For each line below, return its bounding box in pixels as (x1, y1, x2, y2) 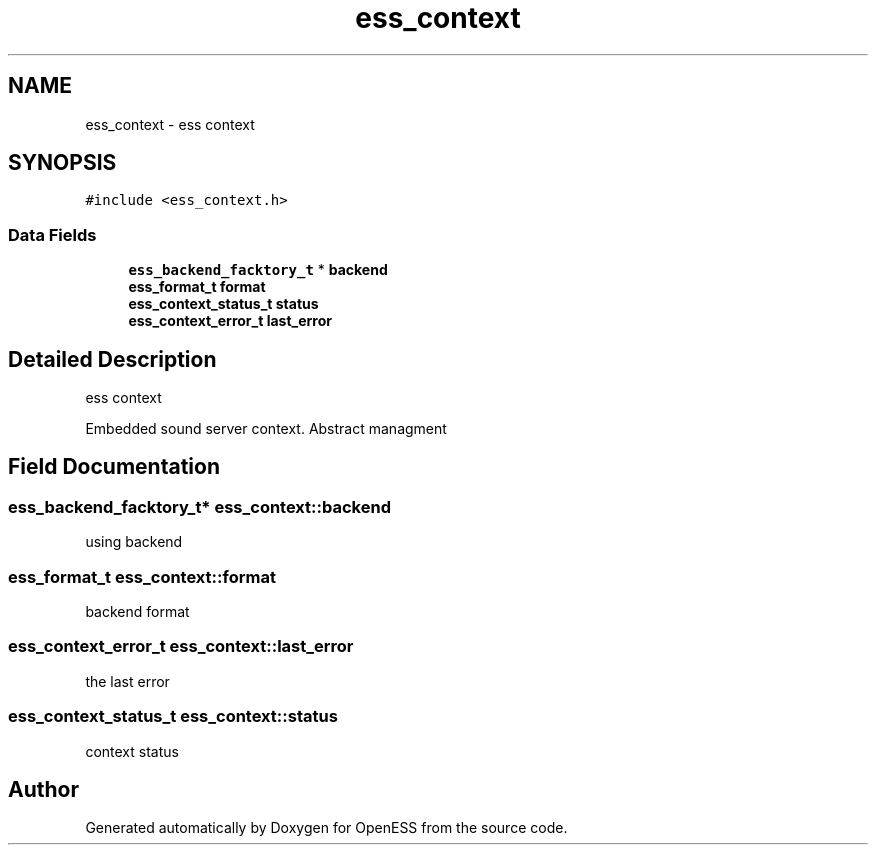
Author (8, 776, 79, 802)
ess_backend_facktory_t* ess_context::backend (8, 496, 391, 517)
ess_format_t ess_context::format (8, 566, 276, 587)
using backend (85, 533, 183, 551)
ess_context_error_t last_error (128, 312, 333, 330)
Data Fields (8, 224, 97, 245)
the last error (85, 672, 170, 690)
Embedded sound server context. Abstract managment (85, 420, 447, 438)
